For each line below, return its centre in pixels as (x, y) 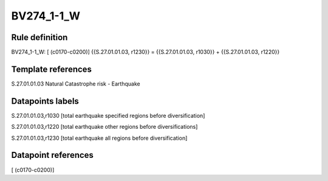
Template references (52, 69)
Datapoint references (53, 155)
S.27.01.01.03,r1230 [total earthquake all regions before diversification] (99, 138)
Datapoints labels (45, 101)
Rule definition (39, 37)
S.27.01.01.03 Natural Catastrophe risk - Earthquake (76, 84)
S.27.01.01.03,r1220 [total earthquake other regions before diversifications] (104, 127)
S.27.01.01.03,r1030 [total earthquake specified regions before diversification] (108, 115)
